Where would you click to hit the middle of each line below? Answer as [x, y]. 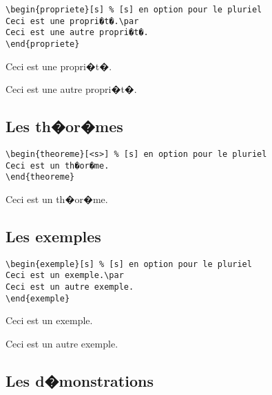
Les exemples [53, 236]
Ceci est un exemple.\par [65, 276]
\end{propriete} [43, 44]
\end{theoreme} [40, 177]
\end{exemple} [38, 298]
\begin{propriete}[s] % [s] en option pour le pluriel [134, 10]
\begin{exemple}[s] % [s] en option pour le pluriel [129, 264]
